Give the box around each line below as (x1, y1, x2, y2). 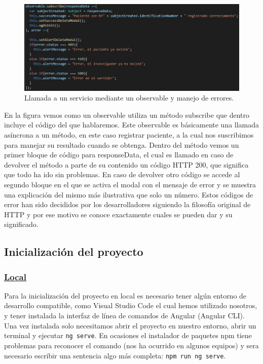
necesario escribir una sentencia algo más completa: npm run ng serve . (4, 350, 226, 360)
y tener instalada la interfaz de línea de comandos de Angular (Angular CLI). (4, 310, 245, 321)
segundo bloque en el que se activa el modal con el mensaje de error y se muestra (4, 179, 256, 189)
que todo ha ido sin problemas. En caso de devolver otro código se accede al (4, 169, 240, 180)
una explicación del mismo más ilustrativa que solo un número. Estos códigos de (4, 189, 253, 200)
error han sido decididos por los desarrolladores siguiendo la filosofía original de (4, 199, 251, 210)
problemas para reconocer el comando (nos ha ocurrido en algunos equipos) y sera (4, 340, 259, 350)
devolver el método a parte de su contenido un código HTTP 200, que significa (4, 159, 249, 170)
